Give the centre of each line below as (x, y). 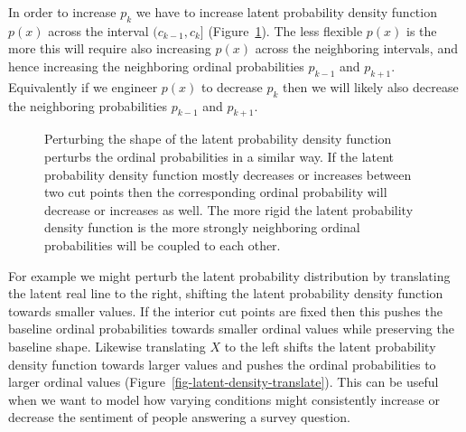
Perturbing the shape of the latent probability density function (218, 139)
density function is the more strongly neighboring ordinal (202, 227)
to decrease (232, 86)
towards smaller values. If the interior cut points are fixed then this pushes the (225, 310)
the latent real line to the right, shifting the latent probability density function (226, 293)
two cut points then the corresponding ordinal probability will (216, 192)
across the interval (98, 30)
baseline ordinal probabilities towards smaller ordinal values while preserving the (231, 329)
